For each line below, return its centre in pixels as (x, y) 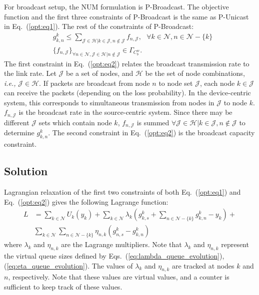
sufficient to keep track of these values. (63, 287)
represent (235, 244)
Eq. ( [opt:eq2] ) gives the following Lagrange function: (86, 201)
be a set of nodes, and (99, 73)
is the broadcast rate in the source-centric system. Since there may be (125, 112)
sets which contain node (75, 122)
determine (19, 133)
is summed (153, 122)
